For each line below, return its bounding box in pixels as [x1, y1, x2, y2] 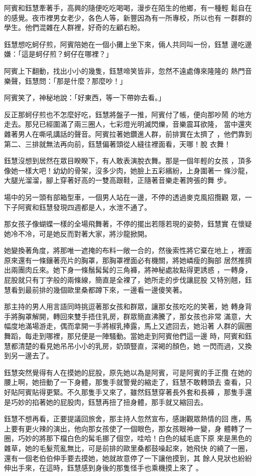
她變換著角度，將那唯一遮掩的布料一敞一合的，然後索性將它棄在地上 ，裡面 [4, 245, 252, 256]
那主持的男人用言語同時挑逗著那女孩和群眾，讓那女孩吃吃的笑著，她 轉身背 [4, 301, 252, 312]
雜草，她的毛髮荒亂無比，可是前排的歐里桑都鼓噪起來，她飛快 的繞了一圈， [4, 442, 252, 453]
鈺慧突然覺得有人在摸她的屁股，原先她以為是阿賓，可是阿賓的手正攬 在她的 [4, 367, 252, 377]
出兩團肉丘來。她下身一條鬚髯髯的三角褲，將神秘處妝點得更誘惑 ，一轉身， [4, 265, 252, 275]
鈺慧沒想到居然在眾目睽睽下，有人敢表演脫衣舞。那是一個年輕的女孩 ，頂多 [4, 155, 252, 166]
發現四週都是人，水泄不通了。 [53, 201, 151, 212]
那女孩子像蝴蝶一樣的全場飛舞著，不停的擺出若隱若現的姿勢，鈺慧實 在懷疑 [4, 218, 252, 229]
